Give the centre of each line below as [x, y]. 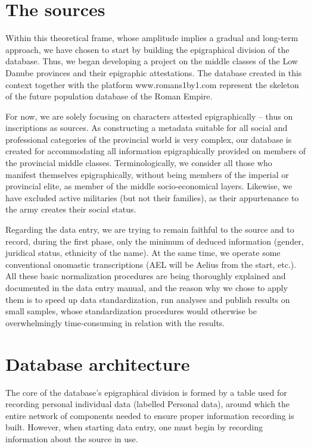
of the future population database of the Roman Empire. [109, 96]
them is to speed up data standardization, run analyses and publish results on [148, 299]
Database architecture [98, 363]
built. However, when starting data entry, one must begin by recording [134, 427]
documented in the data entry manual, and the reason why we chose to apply [147, 287]
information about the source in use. [72, 438]
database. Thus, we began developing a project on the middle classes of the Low [152, 61]
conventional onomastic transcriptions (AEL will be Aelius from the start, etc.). [151, 264]
